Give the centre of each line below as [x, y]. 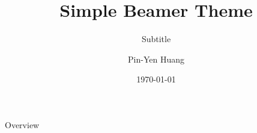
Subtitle [156, 39]
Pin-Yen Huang [156, 59]
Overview [22, 124]
